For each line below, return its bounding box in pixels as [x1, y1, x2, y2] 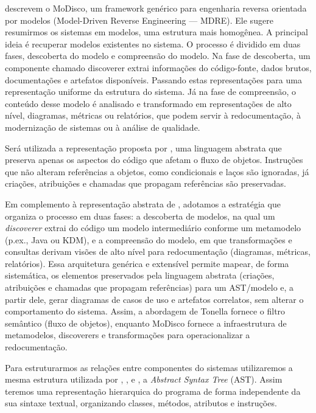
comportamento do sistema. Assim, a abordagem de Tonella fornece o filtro [5, 305, 286, 318]
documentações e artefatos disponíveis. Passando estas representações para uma [5, 73, 302, 86]
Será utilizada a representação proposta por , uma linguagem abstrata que [5, 141, 282, 154]
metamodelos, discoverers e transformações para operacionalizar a [5, 328, 250, 341]
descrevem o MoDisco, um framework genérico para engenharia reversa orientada [5, 2, 307, 14]
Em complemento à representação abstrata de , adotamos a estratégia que [5, 197, 281, 210]
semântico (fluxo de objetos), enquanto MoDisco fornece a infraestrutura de [5, 316, 287, 329]
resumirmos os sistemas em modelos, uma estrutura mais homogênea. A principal [5, 26, 308, 38]
